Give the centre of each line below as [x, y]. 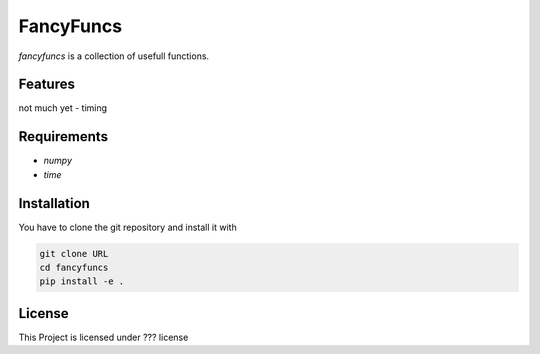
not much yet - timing [63, 108]
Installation [54, 203]
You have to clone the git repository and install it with [127, 227]
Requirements [63, 136]
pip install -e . [82, 281]
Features [46, 84]
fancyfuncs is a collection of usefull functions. [114, 56]
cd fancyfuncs [74, 268]
